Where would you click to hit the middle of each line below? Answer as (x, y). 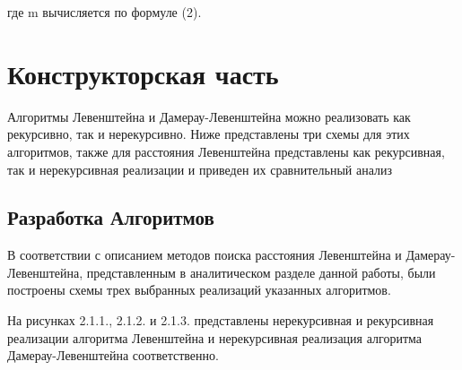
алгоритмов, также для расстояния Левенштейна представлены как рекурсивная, (226, 151)
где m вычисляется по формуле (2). (105, 12)
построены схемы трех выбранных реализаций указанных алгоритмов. (199, 290)
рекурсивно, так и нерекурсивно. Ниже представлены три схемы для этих (209, 134)
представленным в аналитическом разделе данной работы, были (261, 272)
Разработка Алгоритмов (111, 217)
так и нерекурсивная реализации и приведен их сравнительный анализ (200, 169)
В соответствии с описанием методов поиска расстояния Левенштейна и (205, 255)
